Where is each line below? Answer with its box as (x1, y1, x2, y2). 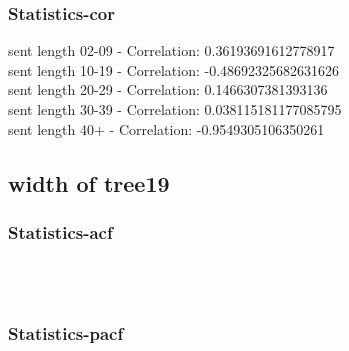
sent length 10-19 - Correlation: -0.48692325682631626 (8, 59, 340, 80)
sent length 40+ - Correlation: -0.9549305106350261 (8, 118, 325, 139)
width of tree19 (8, 167, 170, 198)
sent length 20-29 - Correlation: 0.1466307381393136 (8, 79, 328, 100)
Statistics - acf (8, 219, 113, 244)
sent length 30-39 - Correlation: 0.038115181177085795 (8, 99, 342, 119)
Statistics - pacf (8, 321, 124, 346)
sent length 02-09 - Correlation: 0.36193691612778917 (8, 40, 335, 61)
